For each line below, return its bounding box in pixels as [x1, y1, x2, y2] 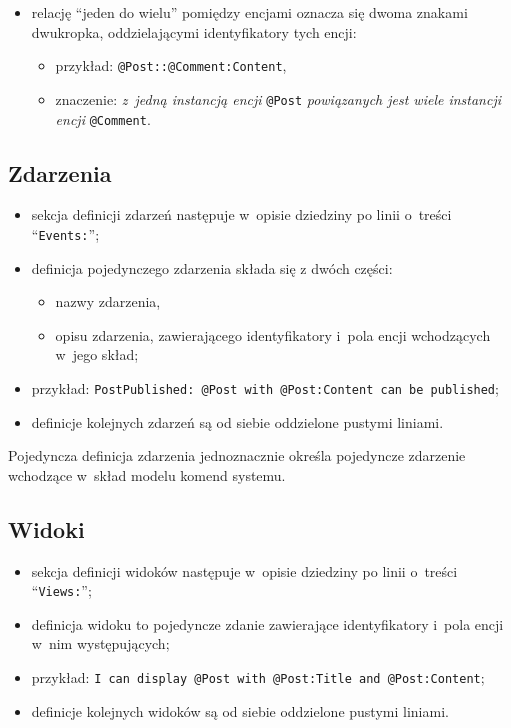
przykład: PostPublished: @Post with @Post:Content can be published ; [31, 377, 499, 398]
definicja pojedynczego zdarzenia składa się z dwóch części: [31, 257, 393, 278]
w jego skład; [55, 344, 139, 365]
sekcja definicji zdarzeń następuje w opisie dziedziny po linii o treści [31, 204, 452, 225]
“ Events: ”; [31, 223, 100, 244]
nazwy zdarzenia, [55, 291, 161, 312]
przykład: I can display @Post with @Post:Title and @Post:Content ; [31, 667, 485, 688]
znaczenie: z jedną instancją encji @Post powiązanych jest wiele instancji [55, 88, 502, 109]
